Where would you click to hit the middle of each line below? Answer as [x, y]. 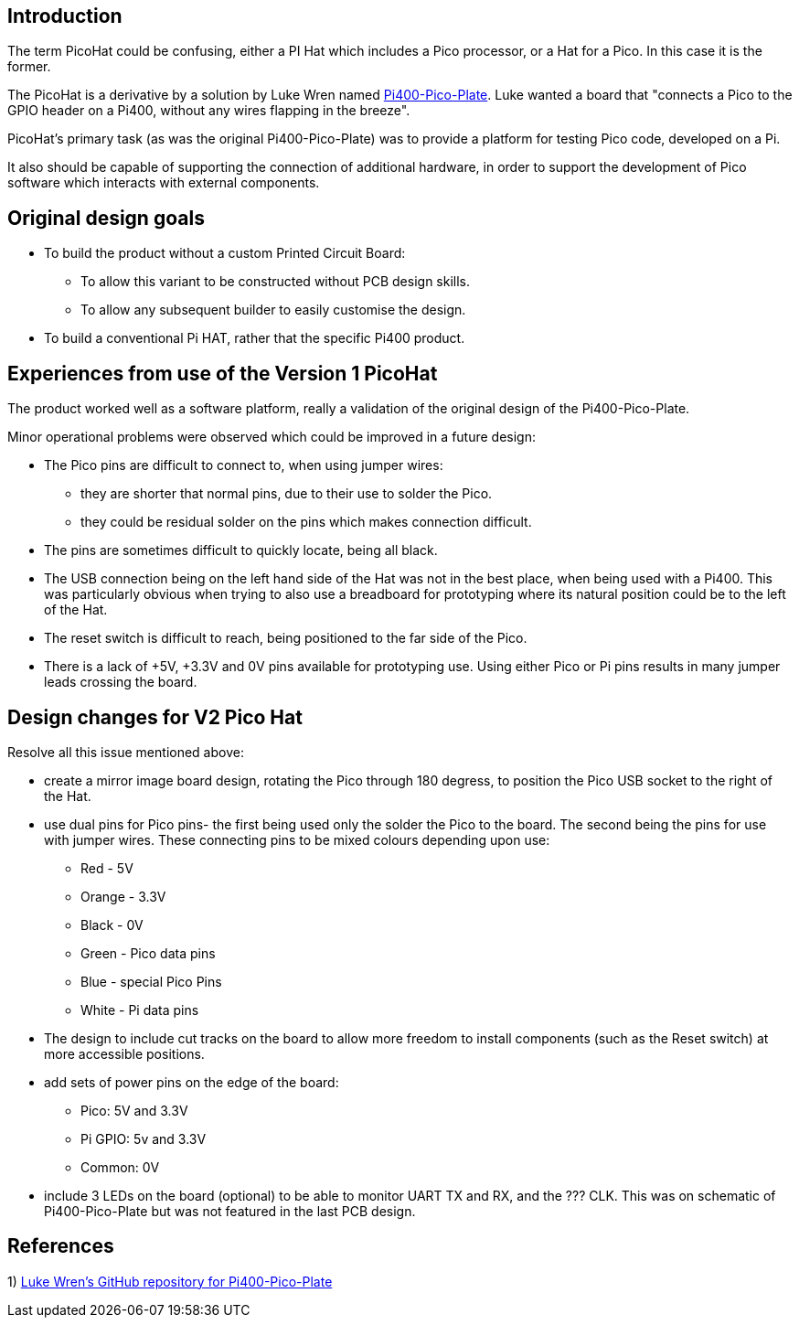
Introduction [65, 16]
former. [29, 67]
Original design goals [106, 218]
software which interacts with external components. [164, 183]
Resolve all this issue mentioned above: [126, 752]
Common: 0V [120, 1167]
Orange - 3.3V [123, 896]
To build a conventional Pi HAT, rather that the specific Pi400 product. [255, 338]
